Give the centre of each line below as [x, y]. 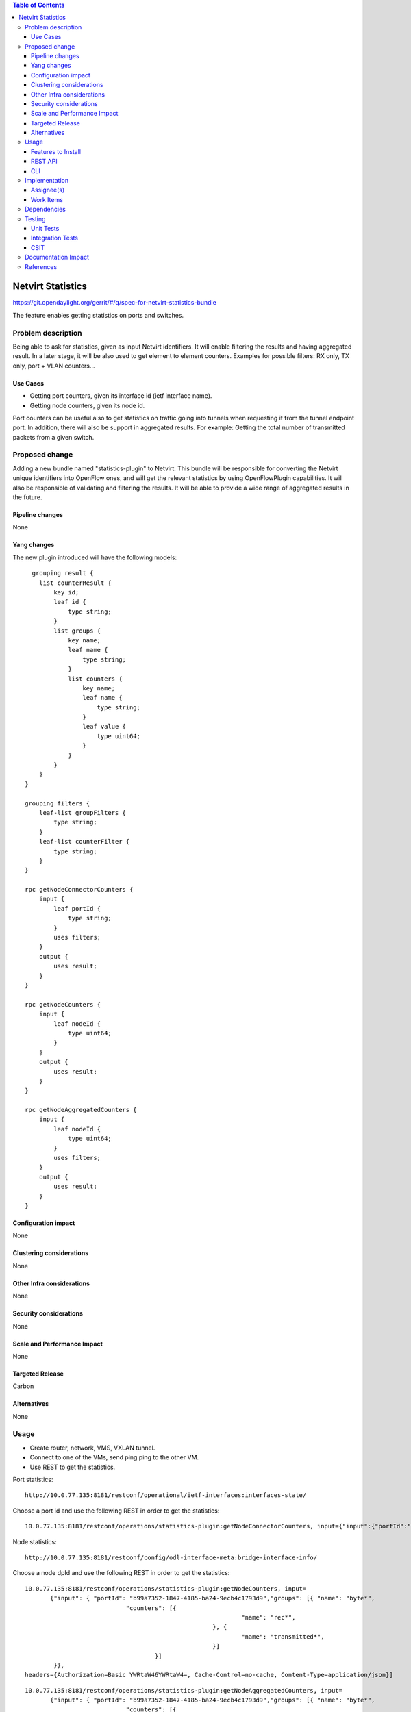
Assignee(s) [48, 190]
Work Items [47, 199]
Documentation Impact [57, 257]
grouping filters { [58, 803]
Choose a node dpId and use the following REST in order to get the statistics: [121, 1573]
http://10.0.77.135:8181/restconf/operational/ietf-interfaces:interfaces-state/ [166, 1495]
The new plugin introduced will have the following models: [95, 557]
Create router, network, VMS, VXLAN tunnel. [92, 1448]
